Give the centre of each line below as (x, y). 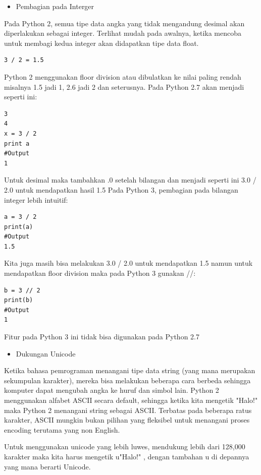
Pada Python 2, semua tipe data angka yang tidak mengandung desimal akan (124, 23)
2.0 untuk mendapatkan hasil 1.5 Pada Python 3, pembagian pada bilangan (121, 189)
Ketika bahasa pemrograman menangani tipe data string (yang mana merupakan (130, 370)
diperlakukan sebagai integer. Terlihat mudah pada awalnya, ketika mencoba (123, 33)
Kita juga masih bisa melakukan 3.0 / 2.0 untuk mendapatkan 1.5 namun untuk (128, 263)
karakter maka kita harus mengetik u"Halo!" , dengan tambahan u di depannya (127, 456)
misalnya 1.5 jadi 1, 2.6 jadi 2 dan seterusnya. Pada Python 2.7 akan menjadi (124, 86)
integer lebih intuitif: (36, 199)
